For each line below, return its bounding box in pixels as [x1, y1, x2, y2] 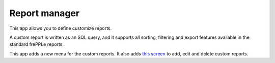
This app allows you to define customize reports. [9, 25, 112, 31]
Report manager [9, 8, 80, 19]
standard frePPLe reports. [9, 41, 64, 47]
